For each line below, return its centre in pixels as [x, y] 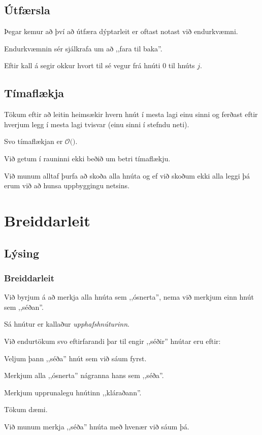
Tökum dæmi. [26, 409]
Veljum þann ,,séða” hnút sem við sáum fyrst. [75, 358]
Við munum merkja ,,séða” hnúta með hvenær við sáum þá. [97, 426]
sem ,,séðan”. [24, 307]
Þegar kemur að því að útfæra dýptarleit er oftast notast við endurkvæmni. [121, 31]
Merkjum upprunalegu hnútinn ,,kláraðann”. [73, 392]
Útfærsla [27, 10]
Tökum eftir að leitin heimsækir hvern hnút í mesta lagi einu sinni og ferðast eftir [131, 114]
